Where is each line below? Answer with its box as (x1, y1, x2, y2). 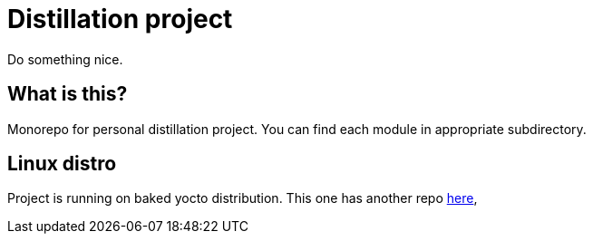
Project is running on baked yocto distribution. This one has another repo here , (7, 190, 478, 207)
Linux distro (7, 152, 117, 176)
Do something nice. (7, 51, 123, 67)
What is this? (7, 82, 128, 106)
